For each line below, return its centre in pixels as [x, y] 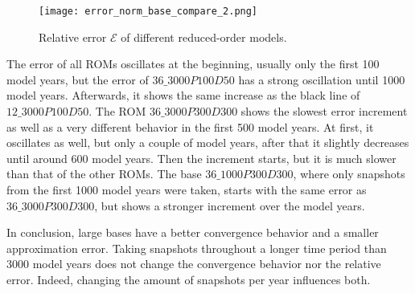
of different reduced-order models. [204, 37]
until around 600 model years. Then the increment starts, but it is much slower [201, 158]
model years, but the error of [78, 79]
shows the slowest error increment [324, 111]
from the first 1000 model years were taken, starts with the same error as [187, 189]
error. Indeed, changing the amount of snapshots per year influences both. [189, 279]
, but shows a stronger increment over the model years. [230, 205]
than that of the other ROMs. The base [104, 174]
